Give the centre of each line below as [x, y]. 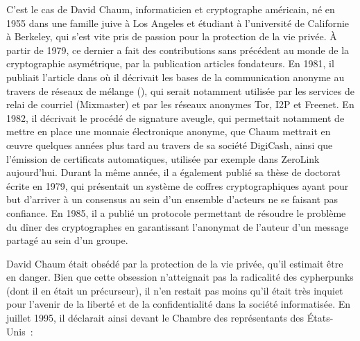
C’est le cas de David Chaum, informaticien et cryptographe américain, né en [171, 9]
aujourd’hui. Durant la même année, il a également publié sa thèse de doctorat [173, 172]
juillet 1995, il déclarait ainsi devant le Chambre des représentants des [155, 318]
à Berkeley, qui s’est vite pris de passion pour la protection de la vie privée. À [172, 36]
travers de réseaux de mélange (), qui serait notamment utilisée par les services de [180, 90]
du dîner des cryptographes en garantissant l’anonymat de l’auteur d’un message [178, 226]
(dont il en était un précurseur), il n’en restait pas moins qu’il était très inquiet [175, 290]
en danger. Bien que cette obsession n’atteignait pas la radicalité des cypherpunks [180, 277]
